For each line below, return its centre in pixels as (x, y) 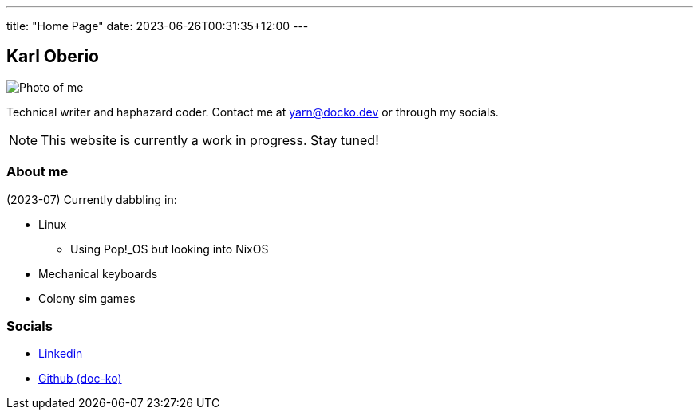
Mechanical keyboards (98, 273)
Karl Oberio (53, 57)
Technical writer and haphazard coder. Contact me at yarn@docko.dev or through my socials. (253, 112)
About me (38, 172)
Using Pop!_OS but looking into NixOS (170, 249)
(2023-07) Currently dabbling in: (92, 199)
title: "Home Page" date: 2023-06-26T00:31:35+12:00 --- (158, 26)
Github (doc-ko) (80, 379)
